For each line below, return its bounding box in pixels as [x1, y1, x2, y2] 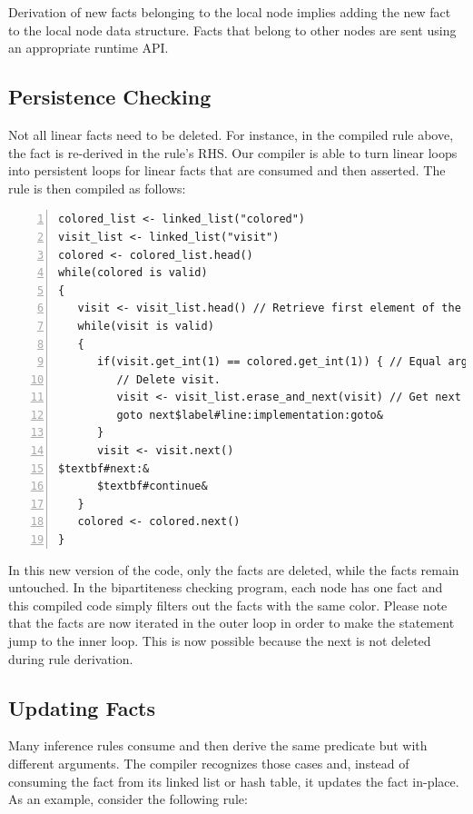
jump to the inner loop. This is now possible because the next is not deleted [8, 631, 431, 650]
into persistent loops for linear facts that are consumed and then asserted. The [8, 161, 446, 180]
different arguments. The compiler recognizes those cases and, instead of [8, 754, 409, 772]
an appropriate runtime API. [8, 38, 169, 57]
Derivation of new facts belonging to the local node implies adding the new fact [8, 3, 451, 21]
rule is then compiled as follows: [8, 178, 186, 197]
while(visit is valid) [77, 319, 214, 333]
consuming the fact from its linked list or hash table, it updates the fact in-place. [8, 771, 459, 790]
